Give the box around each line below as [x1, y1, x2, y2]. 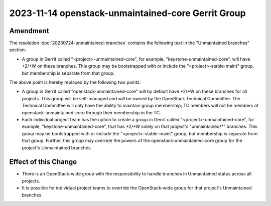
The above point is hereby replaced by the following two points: [9, 79, 141, 85]
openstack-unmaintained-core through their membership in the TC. [22, 109, 161, 115]
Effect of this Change [9, 158, 77, 166]
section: [9, 47, 26, 53]
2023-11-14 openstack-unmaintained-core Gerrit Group [9, 8, 246, 19]
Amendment [9, 27, 50, 35]
